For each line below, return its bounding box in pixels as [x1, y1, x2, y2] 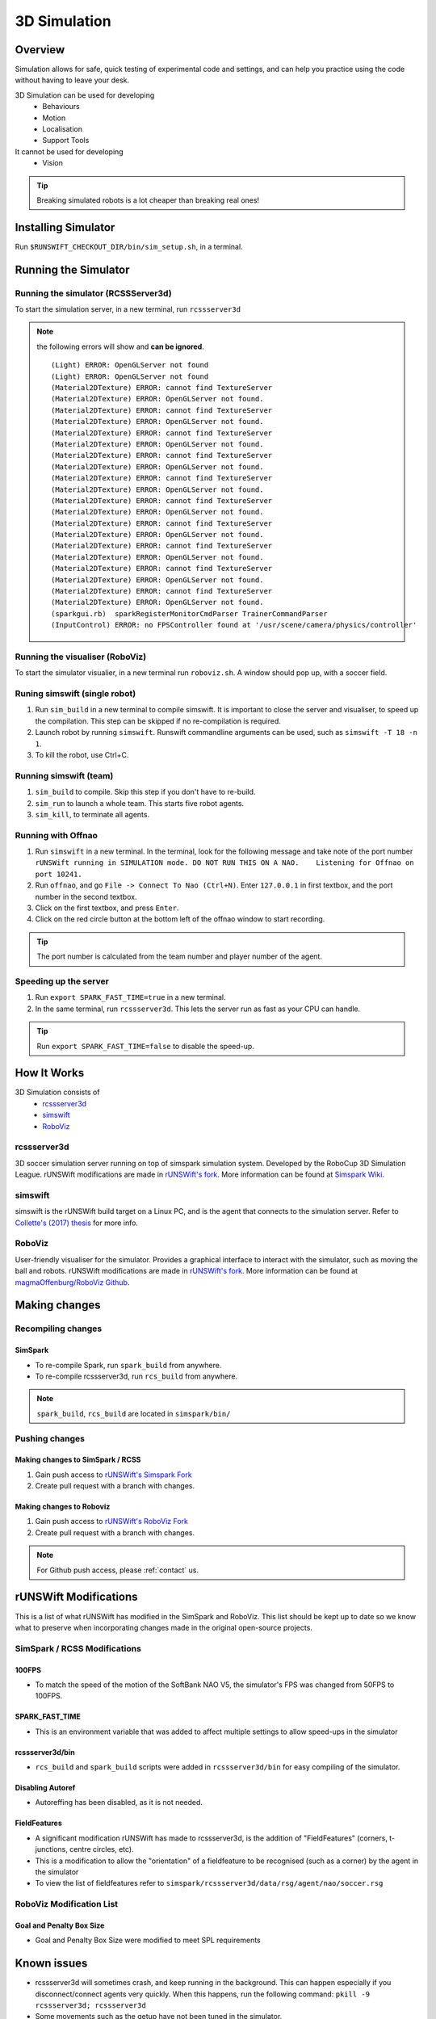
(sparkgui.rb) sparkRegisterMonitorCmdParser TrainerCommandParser [51, 609, 328, 618]
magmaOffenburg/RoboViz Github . [15, 1277, 130, 1287]
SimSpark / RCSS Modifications [15, 1643, 141, 1654]
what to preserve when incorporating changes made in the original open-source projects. [15, 1622, 312, 1632]
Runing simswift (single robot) [15, 688, 136, 699]
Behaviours [42, 102, 80, 111]
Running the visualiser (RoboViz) [15, 651, 147, 662]
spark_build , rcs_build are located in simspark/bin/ [36, 1408, 231, 1418]
